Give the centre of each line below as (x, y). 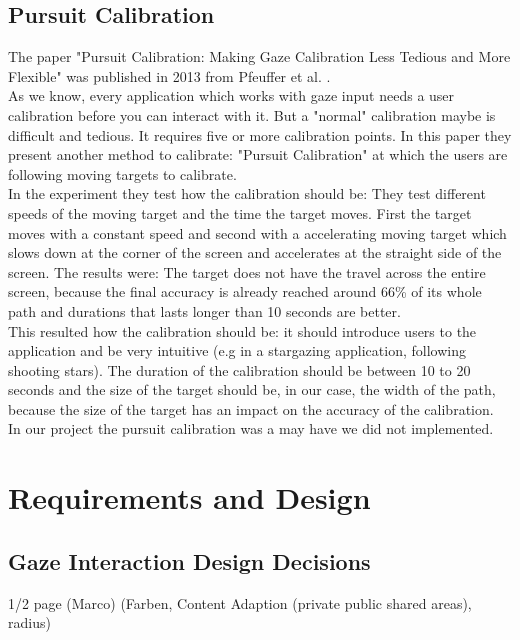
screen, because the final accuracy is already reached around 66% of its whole (245, 291)
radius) (29, 622)
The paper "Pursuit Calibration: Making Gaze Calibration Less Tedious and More (259, 56)
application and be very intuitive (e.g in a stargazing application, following (237, 350)
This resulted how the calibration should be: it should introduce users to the (242, 330)
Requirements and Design (189, 497)
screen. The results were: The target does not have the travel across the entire (247, 271)
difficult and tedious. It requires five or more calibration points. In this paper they (260, 134)
